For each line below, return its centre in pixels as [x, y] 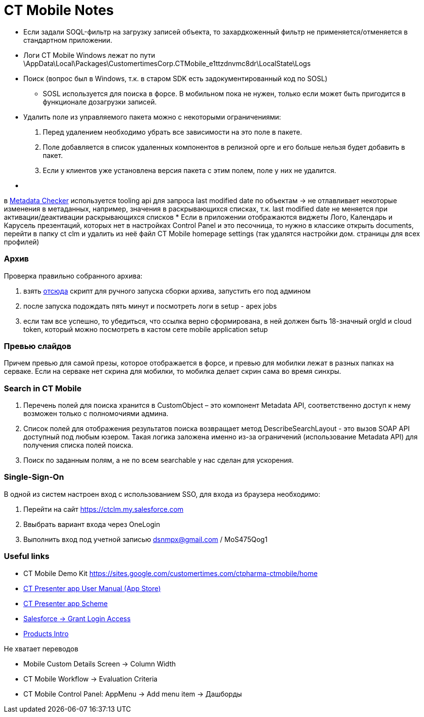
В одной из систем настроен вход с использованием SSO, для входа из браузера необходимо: [162, 494]
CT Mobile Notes [59, 10]
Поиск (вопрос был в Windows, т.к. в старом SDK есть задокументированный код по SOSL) [176, 78]
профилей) [22, 242]
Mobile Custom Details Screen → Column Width [100, 664]
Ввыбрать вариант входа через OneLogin [92, 524]
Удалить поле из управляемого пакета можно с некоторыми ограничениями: [152, 117]
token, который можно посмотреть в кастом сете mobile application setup [146, 329]
